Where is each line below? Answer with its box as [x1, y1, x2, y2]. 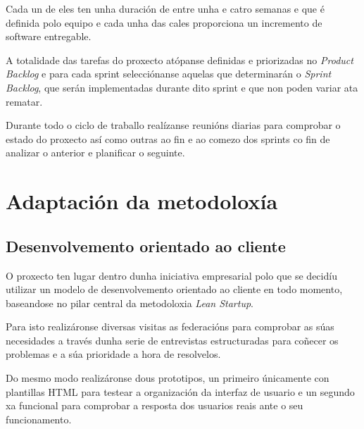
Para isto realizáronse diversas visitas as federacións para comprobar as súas [6, 319, 334, 334]
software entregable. [6, 29, 92, 44]
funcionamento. [6, 411, 72, 426]
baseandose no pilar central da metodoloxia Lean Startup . [6, 295, 253, 310]
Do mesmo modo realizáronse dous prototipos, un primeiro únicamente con [6, 371, 330, 385]
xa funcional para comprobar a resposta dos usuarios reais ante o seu [6, 398, 303, 413]
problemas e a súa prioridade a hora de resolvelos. [6, 347, 221, 361]
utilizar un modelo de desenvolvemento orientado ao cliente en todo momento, [6, 282, 343, 297]
